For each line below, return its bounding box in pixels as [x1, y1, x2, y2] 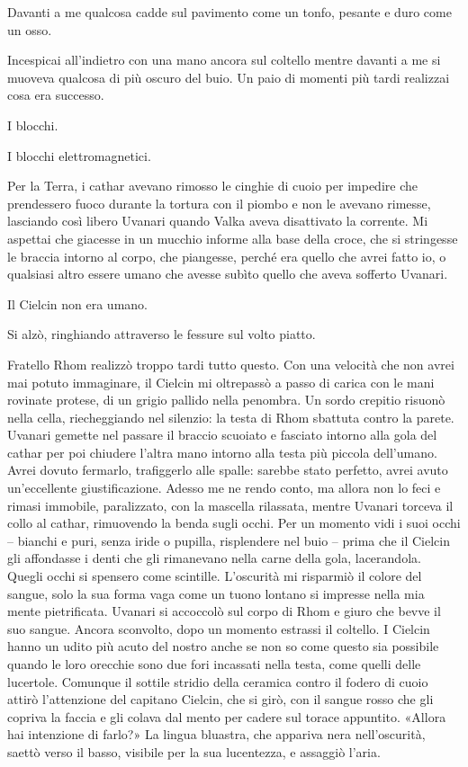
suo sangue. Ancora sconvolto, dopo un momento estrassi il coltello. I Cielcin [7, 619, 430, 638]
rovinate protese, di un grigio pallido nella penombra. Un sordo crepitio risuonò [7, 390, 445, 409]
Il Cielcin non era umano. [7, 294, 148, 313]
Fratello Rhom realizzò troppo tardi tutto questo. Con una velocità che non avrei [7, 354, 454, 373]
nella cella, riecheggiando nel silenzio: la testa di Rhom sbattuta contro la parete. [7, 407, 454, 426]
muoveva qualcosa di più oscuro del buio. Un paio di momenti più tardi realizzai [7, 67, 450, 86]
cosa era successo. [7, 85, 104, 104]
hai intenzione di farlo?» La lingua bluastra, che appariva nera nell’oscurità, [7, 725, 426, 744]
